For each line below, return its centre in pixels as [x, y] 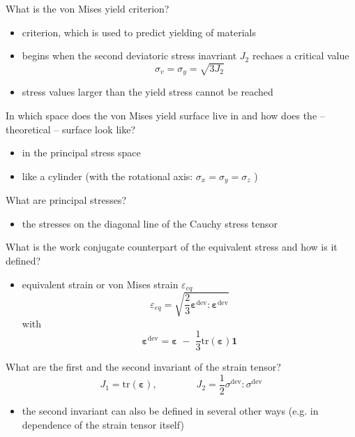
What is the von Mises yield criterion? [88, 8]
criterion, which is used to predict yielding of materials [139, 32]
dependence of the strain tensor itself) [103, 424]
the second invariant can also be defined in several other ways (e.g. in [170, 410]
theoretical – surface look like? [71, 129]
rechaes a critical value [301, 55]
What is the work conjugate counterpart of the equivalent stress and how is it [172, 247]
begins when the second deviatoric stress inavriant [129, 55]
